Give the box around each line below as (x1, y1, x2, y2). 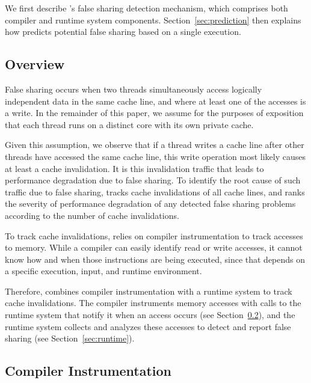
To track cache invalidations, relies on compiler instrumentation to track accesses (5, 229, 303, 242)
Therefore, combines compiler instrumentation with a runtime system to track (5, 284, 292, 297)
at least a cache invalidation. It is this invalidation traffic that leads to (5, 162, 264, 174)
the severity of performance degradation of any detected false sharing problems (5, 197, 296, 210)
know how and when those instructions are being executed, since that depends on (5, 253, 306, 265)
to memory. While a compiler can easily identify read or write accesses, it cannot (5, 241, 303, 254)
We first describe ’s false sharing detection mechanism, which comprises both (5, 2, 288, 14)
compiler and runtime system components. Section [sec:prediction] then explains (5, 13, 301, 26)
